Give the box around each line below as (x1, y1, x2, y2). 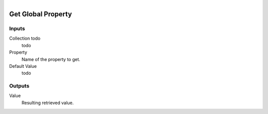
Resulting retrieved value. (21, 100, 74, 106)
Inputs (9, 25, 25, 32)
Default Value (9, 63, 37, 69)
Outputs (9, 82, 30, 89)
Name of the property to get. (21, 56, 80, 62)
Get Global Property (9, 10, 72, 18)
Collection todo (9, 35, 41, 42)
